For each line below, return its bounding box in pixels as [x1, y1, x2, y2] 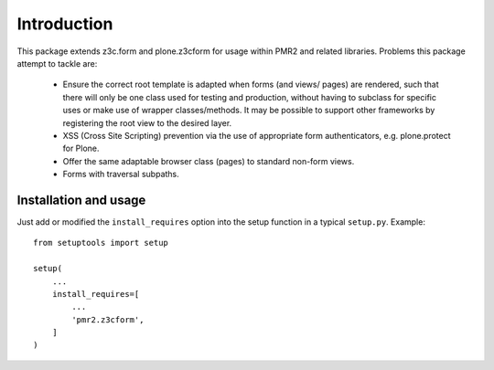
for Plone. [62, 143, 100, 154]
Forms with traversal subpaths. [62, 169, 180, 180]
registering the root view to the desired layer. [62, 117, 232, 128]
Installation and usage [16, 192, 146, 207]
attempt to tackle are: [16, 58, 98, 69]
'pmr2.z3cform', [71, 314, 145, 324]
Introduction [16, 14, 113, 34]
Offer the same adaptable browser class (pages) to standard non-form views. [62, 155, 355, 166]
